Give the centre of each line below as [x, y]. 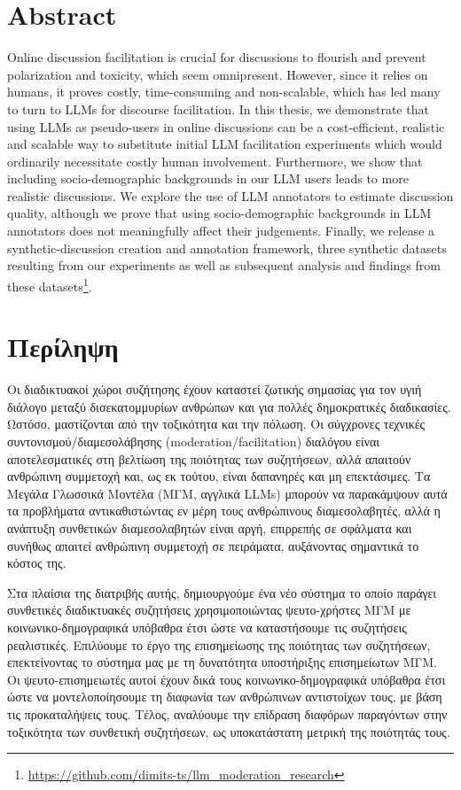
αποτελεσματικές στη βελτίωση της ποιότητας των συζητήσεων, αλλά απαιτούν [209, 458]
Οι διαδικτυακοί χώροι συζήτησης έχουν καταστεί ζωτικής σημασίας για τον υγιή [215, 389]
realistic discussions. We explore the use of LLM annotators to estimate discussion [230, 195]
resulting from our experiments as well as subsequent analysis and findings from [224, 265]
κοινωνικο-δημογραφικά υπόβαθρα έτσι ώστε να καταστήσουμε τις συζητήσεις [207, 627]
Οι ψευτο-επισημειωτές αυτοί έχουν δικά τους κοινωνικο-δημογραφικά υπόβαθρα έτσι [227, 679]
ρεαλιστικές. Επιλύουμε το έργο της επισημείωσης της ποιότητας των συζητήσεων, [219, 644]
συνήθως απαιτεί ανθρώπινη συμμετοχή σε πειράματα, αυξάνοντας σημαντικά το [213, 545]
